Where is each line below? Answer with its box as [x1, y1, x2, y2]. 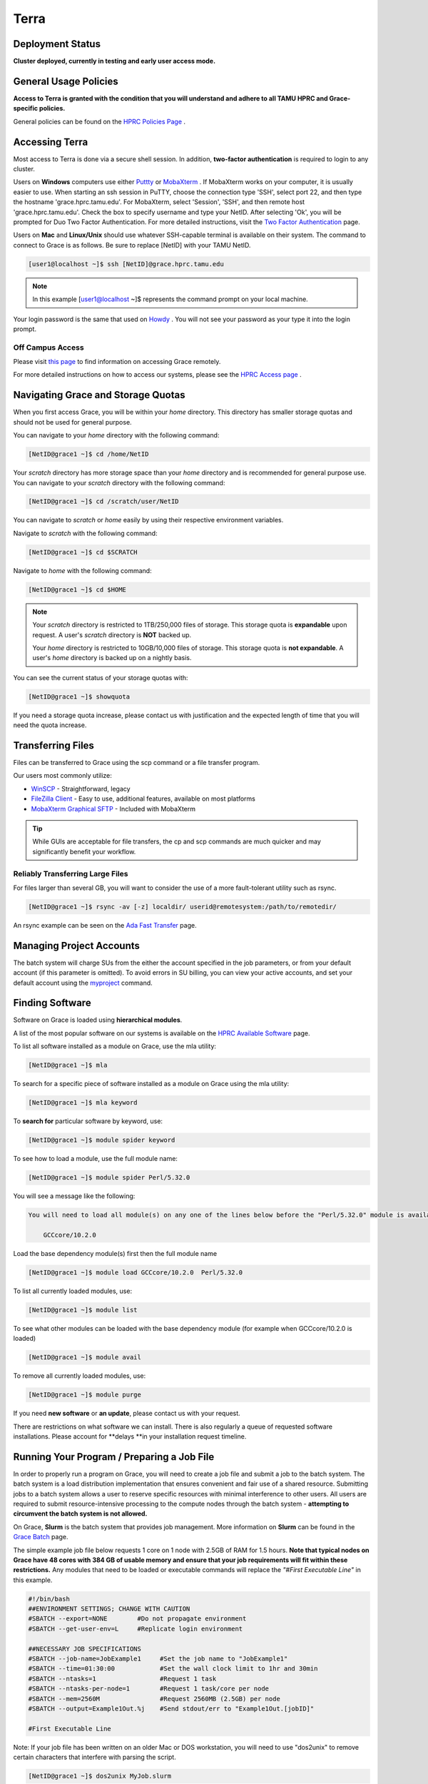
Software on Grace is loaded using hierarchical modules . [13, 1015, 183, 1024]
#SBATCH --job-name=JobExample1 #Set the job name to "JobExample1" [28, 1655, 288, 1663]
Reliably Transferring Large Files [13, 868, 128, 878]
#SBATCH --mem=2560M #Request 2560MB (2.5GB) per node [28, 1695, 281, 1703]
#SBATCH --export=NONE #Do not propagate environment [28, 1615, 247, 1623]
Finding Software [13, 997, 92, 1009]
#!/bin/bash [28, 1595, 71, 1603]
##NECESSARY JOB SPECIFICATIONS [28, 1645, 142, 1653]
